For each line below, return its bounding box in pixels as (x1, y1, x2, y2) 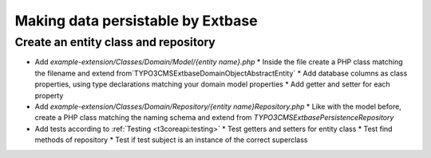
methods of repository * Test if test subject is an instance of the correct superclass (34, 135, 308, 145)
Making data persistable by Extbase (14, 12, 259, 29)
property (34, 91, 64, 100)
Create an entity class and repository (14, 35, 215, 49)
